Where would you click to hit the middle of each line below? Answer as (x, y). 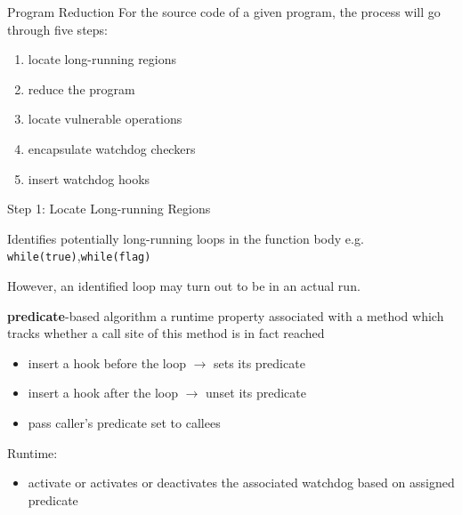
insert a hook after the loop (103, 393)
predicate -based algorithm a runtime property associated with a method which (226, 315)
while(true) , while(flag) (79, 256)
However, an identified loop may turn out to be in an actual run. (184, 286)
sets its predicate (259, 362)
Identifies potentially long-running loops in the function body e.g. (186, 238)
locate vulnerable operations (105, 119)
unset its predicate (256, 393)
